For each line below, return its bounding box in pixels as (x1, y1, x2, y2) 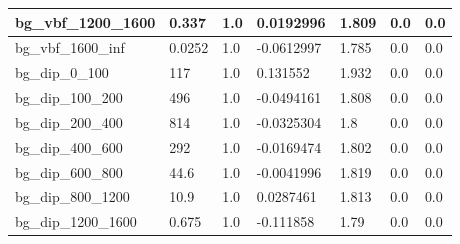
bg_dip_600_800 (15, 161, 123, 182)
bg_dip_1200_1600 (15, 211, 137, 232)
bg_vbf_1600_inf (15, 37, 125, 58)
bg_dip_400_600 (15, 136, 123, 157)
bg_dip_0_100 (15, 62, 109, 83)
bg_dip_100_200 (15, 87, 123, 108)
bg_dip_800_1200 (15, 186, 130, 207)
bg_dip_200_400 (15, 111, 123, 132)
